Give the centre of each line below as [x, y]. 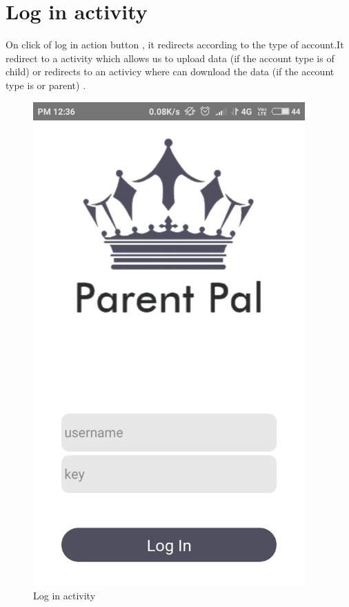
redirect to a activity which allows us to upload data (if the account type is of [170, 58]
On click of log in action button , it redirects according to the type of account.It [175, 45]
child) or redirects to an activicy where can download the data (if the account [170, 71]
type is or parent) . [46, 85]
